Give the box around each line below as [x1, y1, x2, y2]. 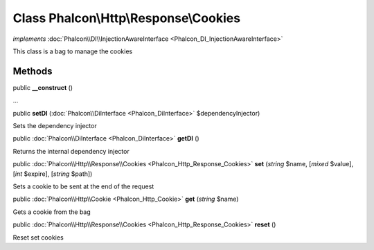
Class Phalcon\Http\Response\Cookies [12, 10, 241, 26]
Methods [12, 65, 53, 77]
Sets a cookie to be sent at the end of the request [12, 182, 154, 190]
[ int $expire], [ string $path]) [12, 170, 93, 178]
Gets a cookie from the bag [12, 208, 91, 216]
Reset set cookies [12, 233, 64, 242]
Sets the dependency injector [12, 122, 97, 130]
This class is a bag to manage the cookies [12, 47, 133, 55]
